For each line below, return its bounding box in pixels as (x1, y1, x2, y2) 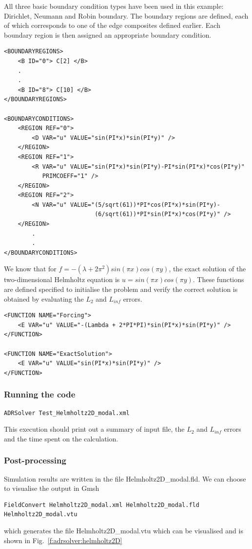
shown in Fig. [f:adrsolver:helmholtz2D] (4, 535, 122, 545)
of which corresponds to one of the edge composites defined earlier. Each (4, 20, 220, 30)
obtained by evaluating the (4, 293, 84, 304)
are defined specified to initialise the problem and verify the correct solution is (4, 284, 238, 294)
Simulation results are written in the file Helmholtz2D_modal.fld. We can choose (4, 473, 246, 483)
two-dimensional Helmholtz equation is (4, 274, 120, 285)
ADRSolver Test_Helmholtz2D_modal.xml (4, 409, 130, 417)
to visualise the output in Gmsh (4, 483, 99, 493)
